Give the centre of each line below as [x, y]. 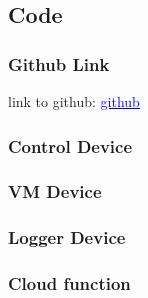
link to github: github [74, 101]
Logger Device [67, 237]
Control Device [70, 145]
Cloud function [69, 283]
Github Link [59, 63]
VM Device [55, 191]
